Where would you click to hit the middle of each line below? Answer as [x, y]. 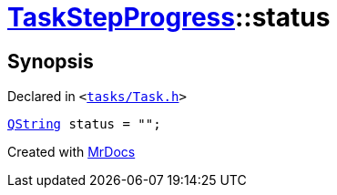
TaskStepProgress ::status [169, 17]
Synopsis [51, 61]
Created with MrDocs [71, 152]
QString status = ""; [84, 124]
